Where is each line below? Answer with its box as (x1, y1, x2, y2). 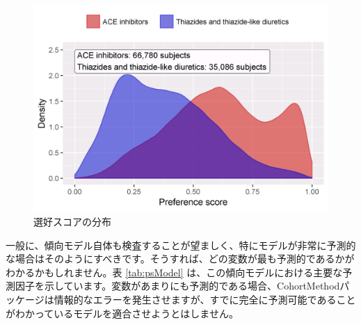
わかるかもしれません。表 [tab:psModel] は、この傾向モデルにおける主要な (6, 264, 343, 279)
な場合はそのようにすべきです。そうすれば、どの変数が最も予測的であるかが (6, 251, 355, 266)
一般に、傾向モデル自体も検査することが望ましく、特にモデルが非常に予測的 (6, 237, 356, 252)
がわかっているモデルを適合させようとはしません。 (6, 306, 239, 320)
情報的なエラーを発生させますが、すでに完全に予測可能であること (54, 292, 356, 307)
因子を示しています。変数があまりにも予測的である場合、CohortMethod (15, 278, 340, 293)
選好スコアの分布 (33, 214, 111, 229)
